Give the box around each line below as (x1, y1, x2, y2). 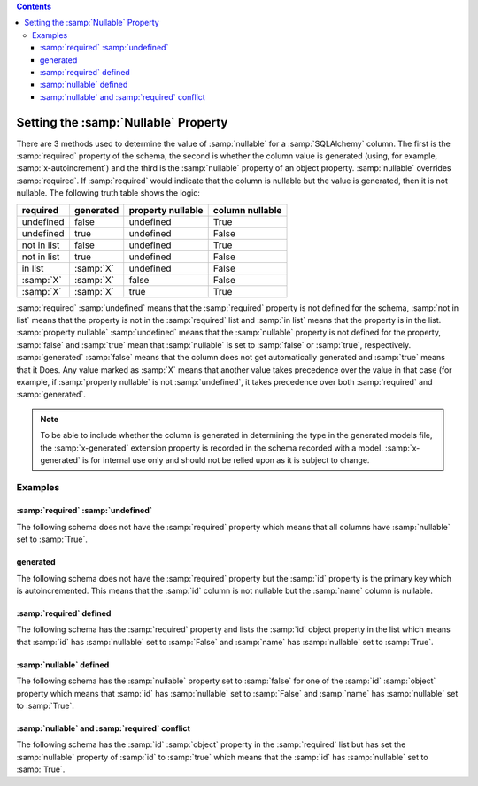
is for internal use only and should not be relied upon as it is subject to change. (81, 454, 370, 465)
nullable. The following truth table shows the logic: (16, 188, 201, 198)
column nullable (212, 204, 282, 216)
